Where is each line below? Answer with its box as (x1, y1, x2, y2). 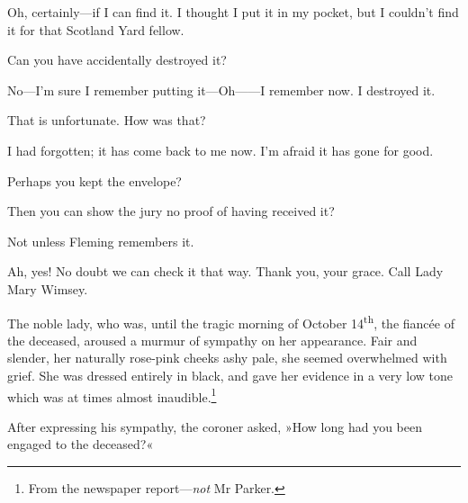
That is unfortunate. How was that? (7, 111, 206, 130)
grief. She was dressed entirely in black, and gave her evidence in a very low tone (7, 365, 454, 384)
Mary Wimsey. (7, 279, 88, 298)
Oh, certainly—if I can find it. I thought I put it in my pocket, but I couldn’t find (7, 3, 459, 21)
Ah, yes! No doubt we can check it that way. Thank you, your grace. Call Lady (7, 262, 444, 281)
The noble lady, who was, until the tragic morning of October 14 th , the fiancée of (7, 310, 454, 332)
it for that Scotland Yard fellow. (7, 20, 184, 39)
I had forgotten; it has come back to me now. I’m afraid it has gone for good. (7, 140, 434, 159)
